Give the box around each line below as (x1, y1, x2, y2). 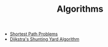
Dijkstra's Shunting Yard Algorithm (9, 36, 80, 42)
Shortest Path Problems (9, 31, 58, 37)
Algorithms (56, 3, 104, 15)
